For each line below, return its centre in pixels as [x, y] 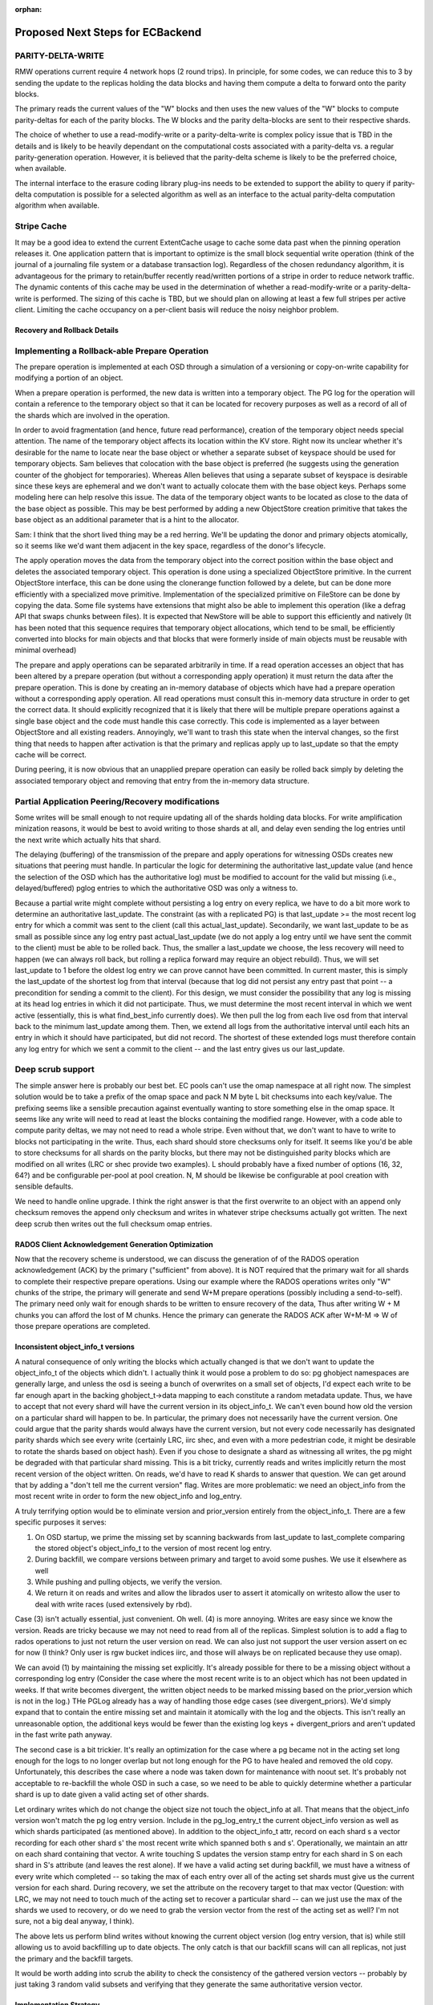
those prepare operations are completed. [83, 1327]
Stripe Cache [41, 226]
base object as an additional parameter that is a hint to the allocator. [127, 520]
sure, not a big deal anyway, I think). [75, 1922]
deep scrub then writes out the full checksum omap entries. [113, 1224]
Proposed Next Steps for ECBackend [108, 32]
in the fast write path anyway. [63, 1735]
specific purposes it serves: [61, 1522]
